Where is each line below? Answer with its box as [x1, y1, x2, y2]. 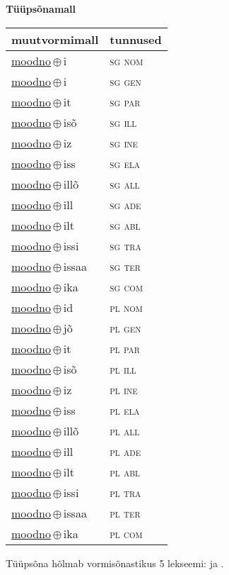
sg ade [110, 196, 141, 213]
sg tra [110, 237, 141, 254]
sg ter [110, 257, 141, 274]
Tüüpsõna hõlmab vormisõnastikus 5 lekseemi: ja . [6, 555, 224, 570]
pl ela [110, 401, 140, 418]
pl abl [110, 463, 140, 480]
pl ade [110, 442, 141, 459]
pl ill [110, 360, 136, 377]
